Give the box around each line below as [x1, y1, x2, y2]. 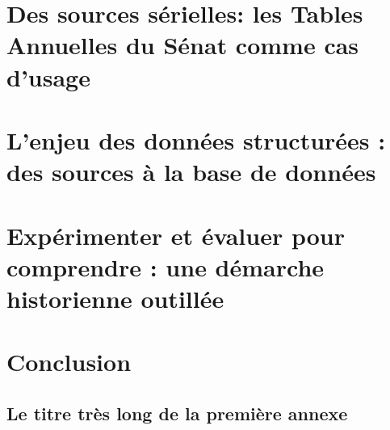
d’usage [6, 60, 90, 93]
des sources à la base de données [6, 155, 376, 188]
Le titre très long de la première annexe [6, 400, 348, 425]
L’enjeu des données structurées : [6, 123, 386, 156]
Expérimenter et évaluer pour [6, 218, 345, 251]
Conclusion [6, 345, 132, 378]
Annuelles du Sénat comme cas [6, 28, 359, 61]
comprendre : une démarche [6, 250, 325, 283]
